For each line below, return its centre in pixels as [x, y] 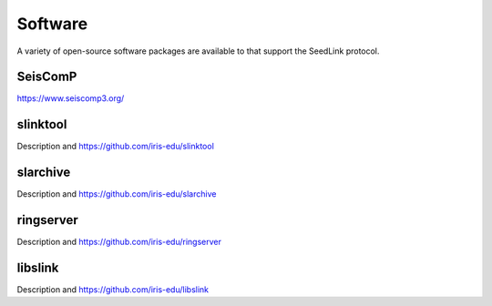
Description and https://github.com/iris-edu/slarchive [117, 194]
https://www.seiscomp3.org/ [71, 98]
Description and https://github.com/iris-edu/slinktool [115, 147]
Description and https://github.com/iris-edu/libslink [113, 290]
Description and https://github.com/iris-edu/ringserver [119, 242]
